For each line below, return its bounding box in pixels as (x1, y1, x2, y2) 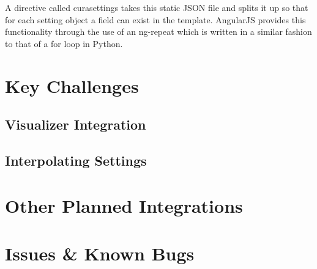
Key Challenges (5, 73, 139, 98)
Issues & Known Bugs (5, 240, 195, 265)
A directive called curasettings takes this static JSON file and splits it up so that (5, 1, 308, 13)
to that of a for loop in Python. (5, 37, 123, 50)
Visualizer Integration (5, 115, 146, 134)
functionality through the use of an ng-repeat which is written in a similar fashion (5, 25, 312, 38)
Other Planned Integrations (5, 193, 243, 218)
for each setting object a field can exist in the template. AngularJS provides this (5, 13, 306, 26)
